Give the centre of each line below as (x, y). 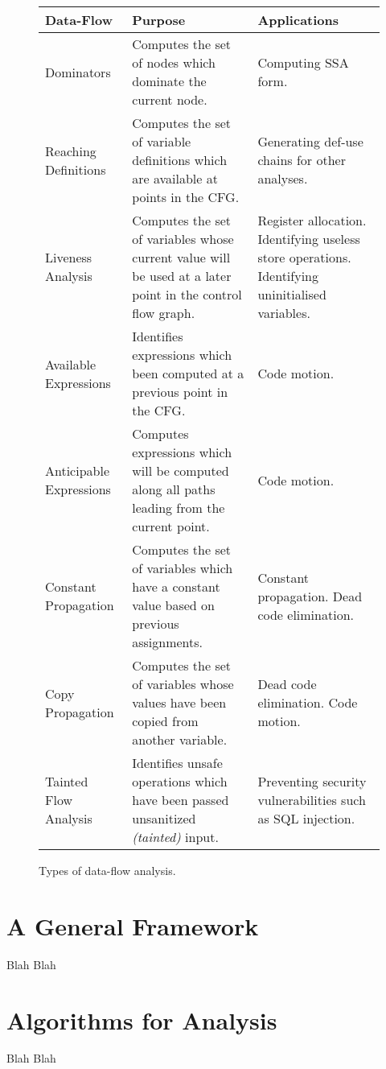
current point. (171, 526)
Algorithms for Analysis (142, 1019)
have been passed (181, 800)
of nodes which (174, 62)
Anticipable (78, 471)
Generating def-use (310, 141)
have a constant (176, 586)
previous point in (180, 392)
